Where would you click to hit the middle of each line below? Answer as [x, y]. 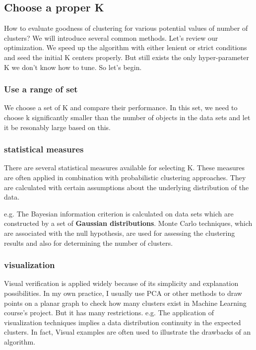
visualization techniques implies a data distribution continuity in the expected [123, 322]
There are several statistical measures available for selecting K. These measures [124, 168]
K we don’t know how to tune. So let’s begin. [73, 67]
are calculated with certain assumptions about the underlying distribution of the [127, 187]
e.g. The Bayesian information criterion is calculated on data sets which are [119, 213]
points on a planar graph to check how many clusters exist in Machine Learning [125, 303]
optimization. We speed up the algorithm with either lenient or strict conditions [126, 47]
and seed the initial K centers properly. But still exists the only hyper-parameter [127, 57]
